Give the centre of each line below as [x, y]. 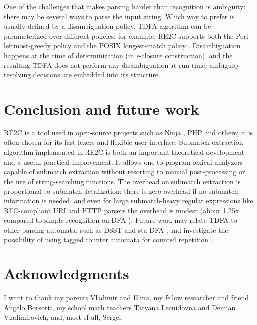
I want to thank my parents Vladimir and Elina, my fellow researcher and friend [127, 297]
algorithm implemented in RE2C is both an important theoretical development [124, 152]
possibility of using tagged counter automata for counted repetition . [108, 239]
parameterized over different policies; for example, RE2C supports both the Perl [126, 35]
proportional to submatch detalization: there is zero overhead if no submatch [121, 191]
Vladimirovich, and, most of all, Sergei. [64, 317]
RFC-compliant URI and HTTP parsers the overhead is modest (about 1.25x [122, 210]
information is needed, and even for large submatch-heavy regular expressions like [128, 201]
